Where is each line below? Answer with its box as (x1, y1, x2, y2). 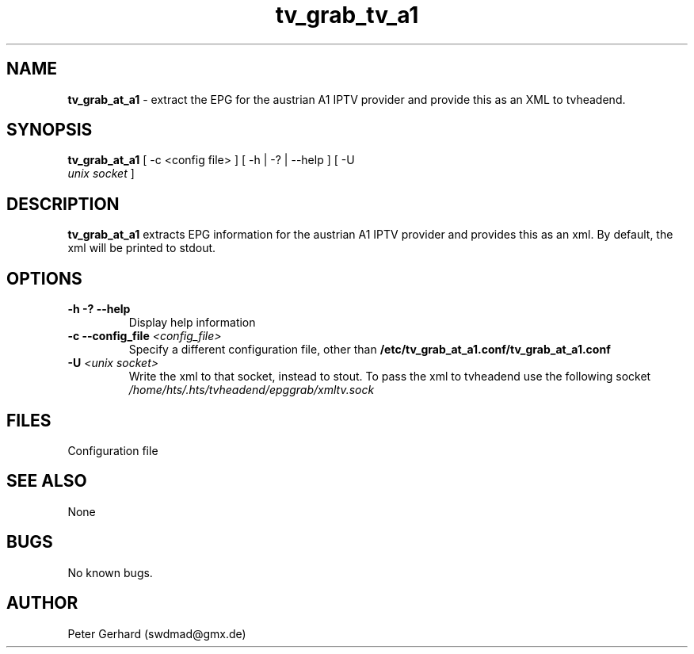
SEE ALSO (6, 471, 87, 491)
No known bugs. (67, 565, 153, 579)
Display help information (128, 316, 256, 330)
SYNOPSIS (6, 120, 93, 140)
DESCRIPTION (6, 193, 120, 214)
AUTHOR (6, 593, 78, 614)
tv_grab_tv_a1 (275, 2, 419, 29)
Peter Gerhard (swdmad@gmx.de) (67, 626, 246, 641)
